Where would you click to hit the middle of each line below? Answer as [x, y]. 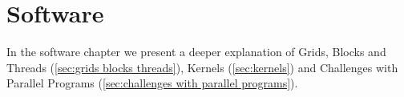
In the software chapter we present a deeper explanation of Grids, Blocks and [196, 52]
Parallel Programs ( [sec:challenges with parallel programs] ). [152, 83]
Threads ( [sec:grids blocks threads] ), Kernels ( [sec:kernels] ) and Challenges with [202, 67]
